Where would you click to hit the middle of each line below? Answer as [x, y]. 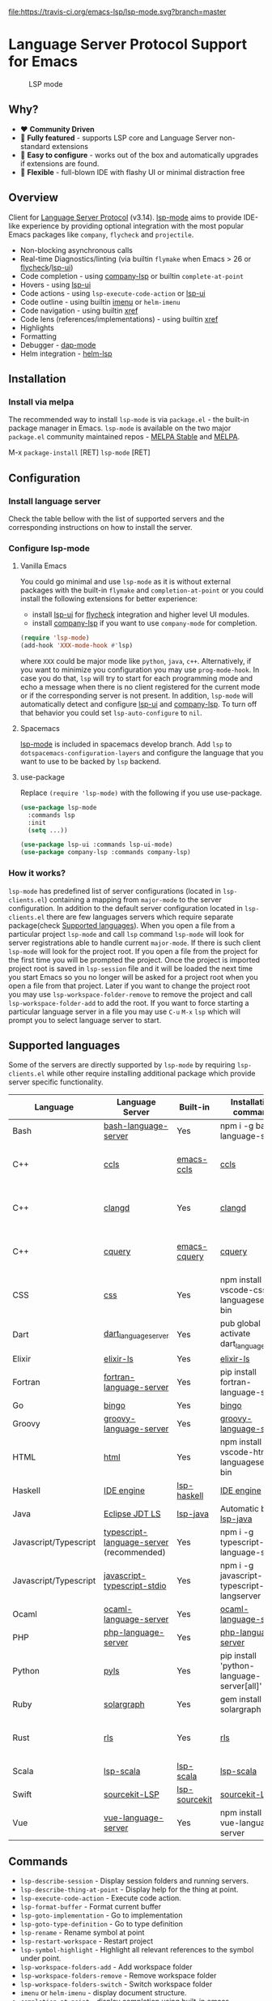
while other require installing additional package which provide [151, 1074]
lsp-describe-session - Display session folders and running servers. [134, 1881]
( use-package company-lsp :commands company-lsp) [106, 853]
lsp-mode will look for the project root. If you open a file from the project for [133, 951]
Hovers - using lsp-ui [55, 284]
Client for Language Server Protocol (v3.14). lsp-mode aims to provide [125, 217]
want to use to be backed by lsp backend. [91, 761]
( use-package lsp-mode [58, 807]
